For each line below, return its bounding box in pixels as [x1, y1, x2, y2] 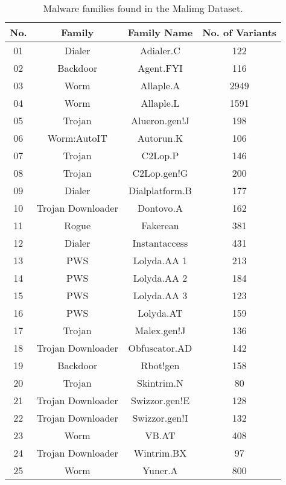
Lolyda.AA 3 [133, 288, 188, 302]
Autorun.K [137, 131, 183, 145]
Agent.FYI [138, 61, 183, 75]
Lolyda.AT [138, 306, 183, 320]
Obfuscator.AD [128, 341, 192, 355]
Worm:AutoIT [47, 131, 107, 145]
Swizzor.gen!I [132, 411, 188, 425]
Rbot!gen [141, 358, 180, 372]
